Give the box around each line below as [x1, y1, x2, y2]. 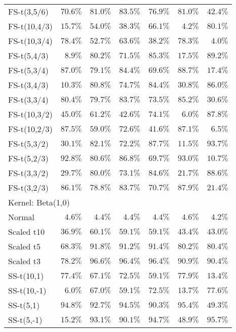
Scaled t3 [8, 255, 41, 267]
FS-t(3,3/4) [8, 94, 49, 105]
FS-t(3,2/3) [8, 182, 49, 193]
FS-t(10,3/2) [8, 108, 53, 120]
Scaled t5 [8, 240, 41, 252]
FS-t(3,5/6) [8, 6, 49, 17]
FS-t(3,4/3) [8, 79, 49, 91]
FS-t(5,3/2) [8, 138, 49, 149]
